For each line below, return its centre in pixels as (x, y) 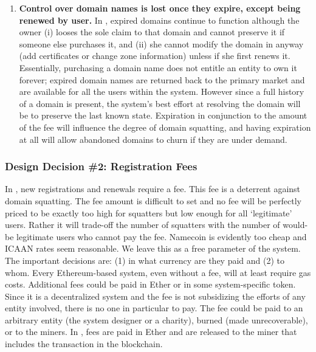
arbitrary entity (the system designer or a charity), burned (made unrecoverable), (156, 319)
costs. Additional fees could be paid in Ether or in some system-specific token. (150, 284)
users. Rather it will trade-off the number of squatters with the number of (143, 225)
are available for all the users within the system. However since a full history (162, 91)
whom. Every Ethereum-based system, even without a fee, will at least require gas (158, 272)
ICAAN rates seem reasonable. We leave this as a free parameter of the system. (153, 248)
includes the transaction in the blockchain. (84, 344)
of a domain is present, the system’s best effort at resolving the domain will (160, 103)
